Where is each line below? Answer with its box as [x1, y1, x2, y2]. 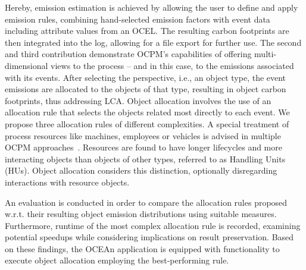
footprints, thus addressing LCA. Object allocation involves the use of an [5, 94, 271, 106]
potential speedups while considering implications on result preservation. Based [5, 231, 294, 243]
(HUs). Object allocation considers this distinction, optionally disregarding [5, 164, 277, 177]
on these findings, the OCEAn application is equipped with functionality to [5, 242, 280, 255]
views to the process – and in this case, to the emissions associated [51, 59, 294, 71]
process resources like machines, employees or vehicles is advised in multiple [5, 129, 281, 142]
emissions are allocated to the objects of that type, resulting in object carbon [5, 83, 286, 95]
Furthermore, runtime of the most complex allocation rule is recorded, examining [5, 219, 301, 231]
